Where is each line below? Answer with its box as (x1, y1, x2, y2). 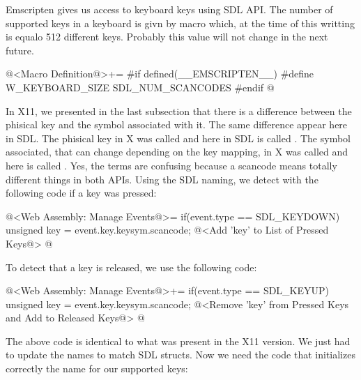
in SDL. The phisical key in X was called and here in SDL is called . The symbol (6, 130, 351, 145)
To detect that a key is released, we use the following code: (6, 259, 257, 274)
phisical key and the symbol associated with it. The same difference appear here (6, 117, 348, 132)
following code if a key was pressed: (6, 185, 157, 200)
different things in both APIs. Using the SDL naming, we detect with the (6, 172, 318, 186)
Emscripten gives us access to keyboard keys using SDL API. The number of (6, 2, 333, 16)
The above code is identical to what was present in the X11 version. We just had (6, 333, 351, 348)
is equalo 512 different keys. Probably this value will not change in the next (6, 29, 328, 44)
